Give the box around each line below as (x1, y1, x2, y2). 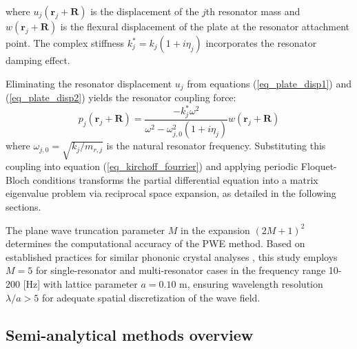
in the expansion (181, 222, 250, 237)
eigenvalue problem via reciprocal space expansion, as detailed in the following (6, 186, 336, 200)
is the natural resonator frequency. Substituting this (106, 138, 326, 153)
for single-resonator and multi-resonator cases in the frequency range (35, 263, 326, 277)
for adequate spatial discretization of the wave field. (41, 290, 261, 304)
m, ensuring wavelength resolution (179, 276, 323, 290)
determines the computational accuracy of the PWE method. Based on (6, 236, 305, 251)
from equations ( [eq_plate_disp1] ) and (187, 76, 351, 90)
